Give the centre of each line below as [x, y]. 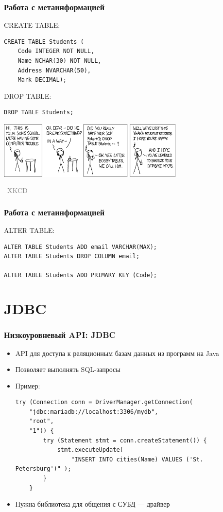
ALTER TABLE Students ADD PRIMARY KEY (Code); [80, 275]
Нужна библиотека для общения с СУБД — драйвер [93, 504]
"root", [42, 421]
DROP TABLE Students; [39, 113]
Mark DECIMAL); [42, 80]
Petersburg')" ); [43, 469]
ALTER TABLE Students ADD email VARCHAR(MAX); [80, 247]
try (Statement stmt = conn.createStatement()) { [125, 440]
